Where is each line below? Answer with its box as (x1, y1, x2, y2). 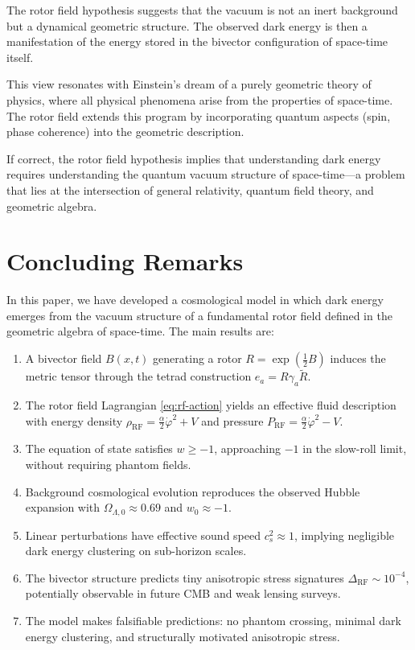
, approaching (214, 440, 281, 457)
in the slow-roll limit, (302, 440, 407, 457)
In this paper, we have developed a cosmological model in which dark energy (6, 291, 384, 308)
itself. (6, 48, 34, 65)
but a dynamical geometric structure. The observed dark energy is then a (6, 17, 368, 34)
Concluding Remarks (6, 245, 244, 278)
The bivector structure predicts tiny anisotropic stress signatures (25, 569, 344, 586)
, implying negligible (294, 526, 395, 543)
